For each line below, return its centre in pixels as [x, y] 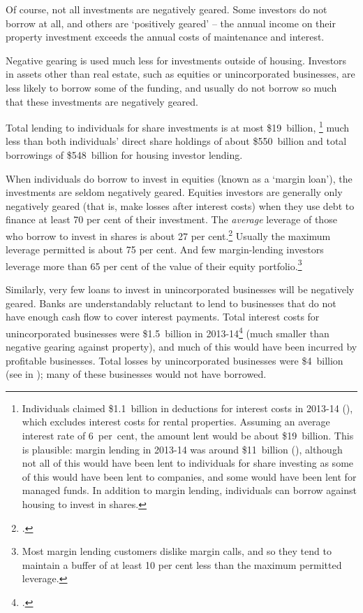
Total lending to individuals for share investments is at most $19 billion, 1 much [178, 126]
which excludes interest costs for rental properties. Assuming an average [176, 422]
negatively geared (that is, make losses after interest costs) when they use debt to [180, 205]
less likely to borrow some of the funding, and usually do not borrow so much [171, 87]
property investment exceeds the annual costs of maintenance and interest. [165, 37]
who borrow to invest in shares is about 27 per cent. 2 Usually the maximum [168, 234]
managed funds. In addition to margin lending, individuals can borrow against [189, 490]
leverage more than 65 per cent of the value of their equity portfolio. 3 [154, 265]
